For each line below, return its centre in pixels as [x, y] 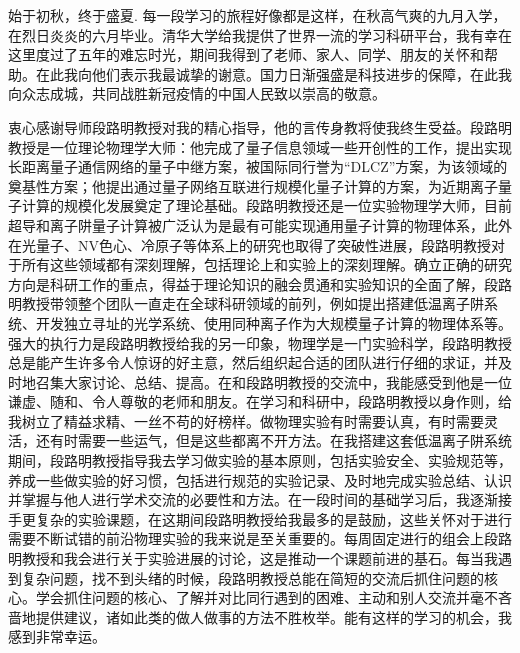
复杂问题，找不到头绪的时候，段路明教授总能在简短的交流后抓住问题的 [252, 577]
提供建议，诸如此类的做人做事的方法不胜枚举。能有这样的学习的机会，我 [273, 616]
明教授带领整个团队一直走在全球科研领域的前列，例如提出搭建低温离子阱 [246, 303]
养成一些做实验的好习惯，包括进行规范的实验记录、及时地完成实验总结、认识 [260, 479]
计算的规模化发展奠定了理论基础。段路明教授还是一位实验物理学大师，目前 [266, 205]
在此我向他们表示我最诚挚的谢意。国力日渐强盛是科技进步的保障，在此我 [273, 73]
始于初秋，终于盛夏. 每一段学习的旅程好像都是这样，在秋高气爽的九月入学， [257, 15]
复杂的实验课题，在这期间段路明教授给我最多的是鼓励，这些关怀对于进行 [273, 518]
